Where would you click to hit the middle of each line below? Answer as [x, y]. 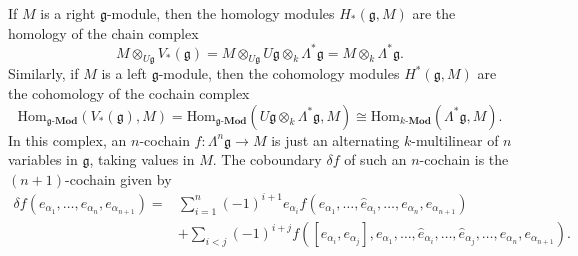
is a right [68, 13]
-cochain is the [464, 159]
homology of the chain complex [103, 32]
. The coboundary [267, 159]
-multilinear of [455, 139]
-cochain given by [118, 178]
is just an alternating [335, 139]
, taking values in [142, 159]
